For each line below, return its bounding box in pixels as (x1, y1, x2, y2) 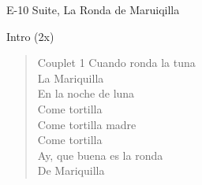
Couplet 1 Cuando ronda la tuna (37, 54, 196, 71)
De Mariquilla (37, 162, 105, 179)
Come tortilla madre (37, 116, 137, 132)
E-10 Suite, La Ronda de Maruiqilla (6, 2, 180, 17)
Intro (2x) (6, 28, 54, 44)
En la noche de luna (37, 85, 135, 102)
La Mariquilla (37, 69, 104, 86)
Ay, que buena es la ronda (37, 146, 163, 163)
